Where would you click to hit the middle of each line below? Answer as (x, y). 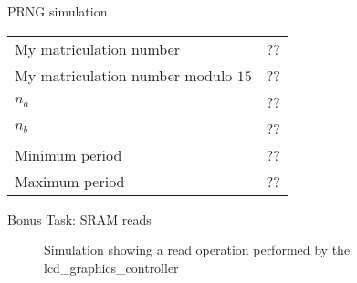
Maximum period (70, 181)
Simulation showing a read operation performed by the (197, 250)
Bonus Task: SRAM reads (79, 219)
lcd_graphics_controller (111, 267)
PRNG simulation (58, 11)
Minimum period (68, 154)
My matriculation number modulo (124, 75)
